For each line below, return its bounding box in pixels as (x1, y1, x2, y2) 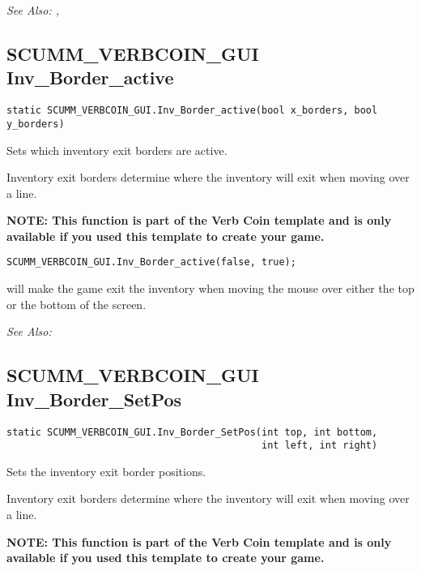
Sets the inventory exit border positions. (6, 462, 206, 479)
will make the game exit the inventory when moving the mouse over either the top (6, 280, 415, 297)
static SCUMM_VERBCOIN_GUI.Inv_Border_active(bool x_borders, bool (6, 105, 378, 117)
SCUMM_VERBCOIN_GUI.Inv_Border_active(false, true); (6, 256, 296, 268)
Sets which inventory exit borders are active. (6, 141, 228, 158)
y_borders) (6, 118, 65, 130)
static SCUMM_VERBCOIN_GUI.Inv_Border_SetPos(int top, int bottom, (6, 426, 378, 438)
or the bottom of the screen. (6, 295, 147, 312)
